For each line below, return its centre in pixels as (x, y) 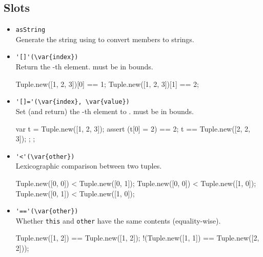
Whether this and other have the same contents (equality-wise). (118, 220)
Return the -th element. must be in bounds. (84, 67)
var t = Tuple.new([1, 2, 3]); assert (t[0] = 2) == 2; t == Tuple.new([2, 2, (133, 128)
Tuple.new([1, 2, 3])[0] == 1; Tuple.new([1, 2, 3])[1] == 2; (107, 84)
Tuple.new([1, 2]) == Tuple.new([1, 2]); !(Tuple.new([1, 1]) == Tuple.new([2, (137, 238)
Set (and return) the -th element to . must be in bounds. (105, 111)
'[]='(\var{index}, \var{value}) (73, 102)
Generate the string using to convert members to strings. (105, 39)
